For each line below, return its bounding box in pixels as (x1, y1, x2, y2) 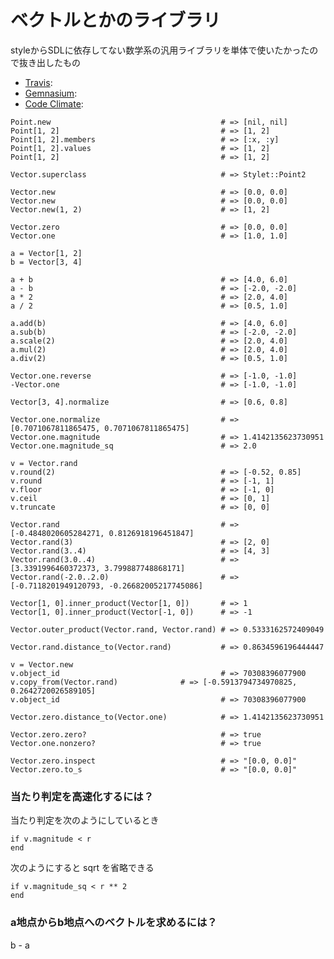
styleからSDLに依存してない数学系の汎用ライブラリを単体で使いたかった (10, 44, 310, 56)
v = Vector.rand (10, 458, 78, 468)
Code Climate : (24, 97, 84, 110)
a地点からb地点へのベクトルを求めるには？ (10, 916, 218, 930)
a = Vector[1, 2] (10, 248, 83, 258)
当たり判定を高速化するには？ (10, 789, 155, 803)
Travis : (24, 76, 53, 88)
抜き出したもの (18, 56, 81, 68)
